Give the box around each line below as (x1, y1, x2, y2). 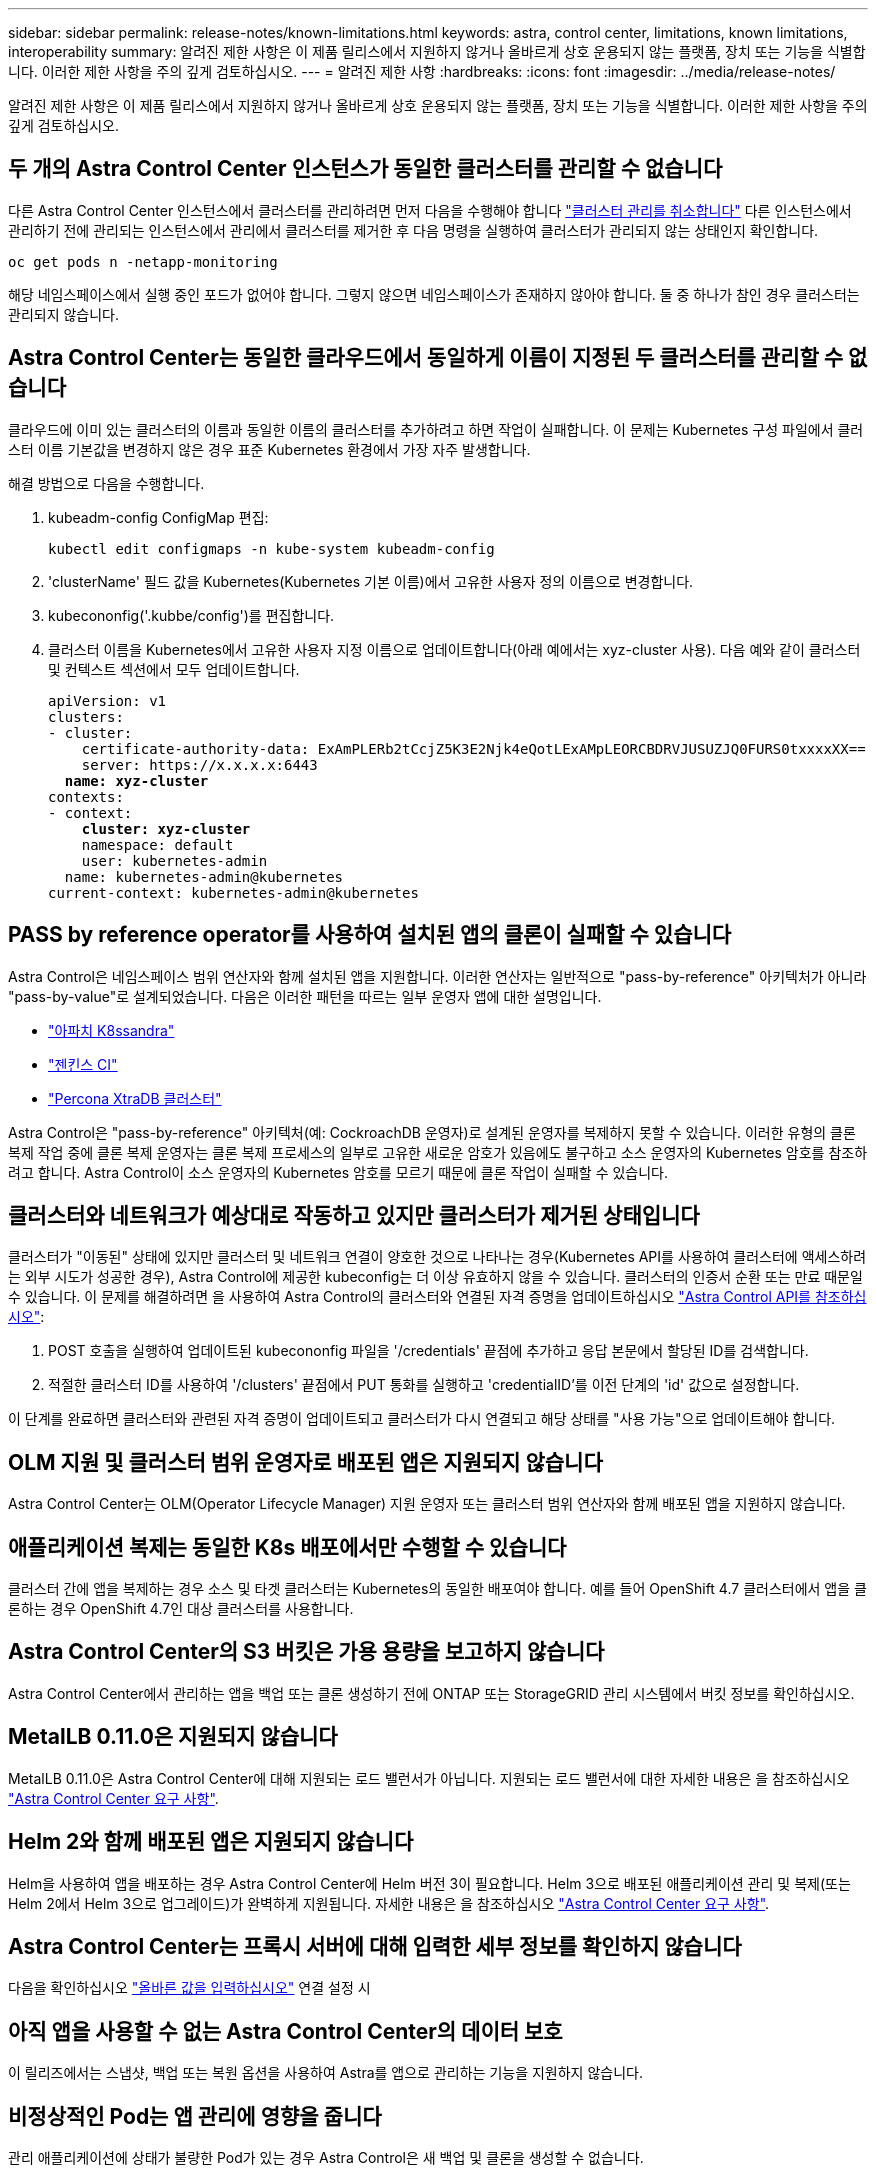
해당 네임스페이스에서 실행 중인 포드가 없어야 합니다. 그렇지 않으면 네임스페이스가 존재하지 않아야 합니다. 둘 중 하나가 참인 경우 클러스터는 (8, 285, 860, 303)
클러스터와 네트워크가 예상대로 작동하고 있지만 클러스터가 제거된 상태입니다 (8, 1202, 700, 1228)
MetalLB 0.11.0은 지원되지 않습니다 (8, 1724, 338, 1750)
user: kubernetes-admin (81, 852, 268, 869)
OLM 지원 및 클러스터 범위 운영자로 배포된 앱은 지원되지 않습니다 (8, 1449, 603, 1475)
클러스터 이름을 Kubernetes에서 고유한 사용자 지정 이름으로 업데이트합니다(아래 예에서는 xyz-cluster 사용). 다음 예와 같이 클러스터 (48, 640, 861, 658)
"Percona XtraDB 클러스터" (48, 1089, 222, 1107)
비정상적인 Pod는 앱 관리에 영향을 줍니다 (8, 2103, 382, 2129)
